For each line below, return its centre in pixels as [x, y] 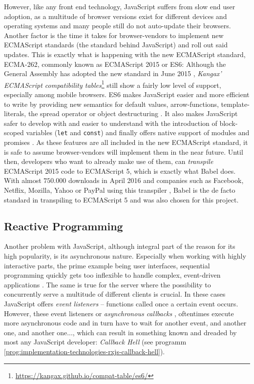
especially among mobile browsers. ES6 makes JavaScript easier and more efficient [127, 94]
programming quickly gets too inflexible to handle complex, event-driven [112, 275]
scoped [14, 132]
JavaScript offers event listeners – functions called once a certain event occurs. [121, 303]
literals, [15, 113]
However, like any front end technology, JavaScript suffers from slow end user [120, 6]
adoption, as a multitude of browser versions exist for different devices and [116, 16]
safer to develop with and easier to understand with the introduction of [111, 123]
